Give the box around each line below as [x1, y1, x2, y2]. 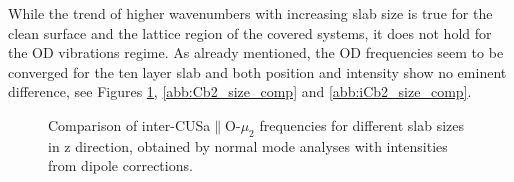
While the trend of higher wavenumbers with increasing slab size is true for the [8, 3, 493, 23]
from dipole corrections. [48, 155, 193, 176]
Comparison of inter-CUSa [48, 114, 211, 135]
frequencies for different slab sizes [259, 114, 465, 135]
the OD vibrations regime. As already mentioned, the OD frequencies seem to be [8, 42, 504, 63]
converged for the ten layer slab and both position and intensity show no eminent [8, 61, 507, 82]
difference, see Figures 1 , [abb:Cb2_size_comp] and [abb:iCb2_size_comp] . [8, 81, 472, 102]
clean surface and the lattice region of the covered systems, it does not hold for [8, 22, 492, 43]
